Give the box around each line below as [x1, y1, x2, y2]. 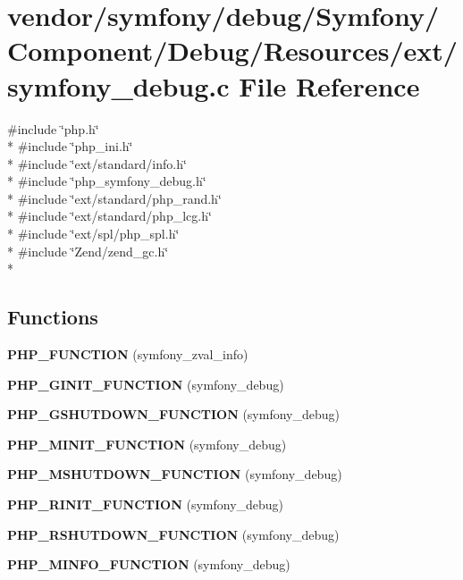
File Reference [239, 67, 420, 104]
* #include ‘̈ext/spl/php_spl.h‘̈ [7, 224, 180, 243]
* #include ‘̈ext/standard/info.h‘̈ [7, 154, 187, 172]
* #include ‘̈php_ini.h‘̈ [7, 137, 133, 156]
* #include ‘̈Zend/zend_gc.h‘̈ [7, 241, 169, 260]
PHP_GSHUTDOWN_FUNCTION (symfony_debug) [7, 405, 340, 424]
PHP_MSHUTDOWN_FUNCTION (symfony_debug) [7, 465, 342, 483]
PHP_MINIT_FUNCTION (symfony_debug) [7, 434, 287, 453]
